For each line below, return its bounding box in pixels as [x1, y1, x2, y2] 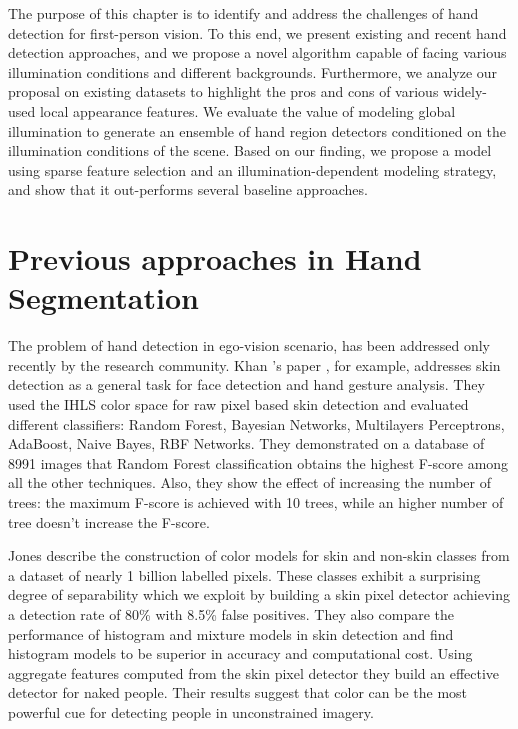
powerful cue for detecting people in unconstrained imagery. [8, 701, 374, 722]
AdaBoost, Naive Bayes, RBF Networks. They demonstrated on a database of [8, 433, 485, 454]
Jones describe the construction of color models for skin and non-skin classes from [8, 545, 510, 566]
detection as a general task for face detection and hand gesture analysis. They [8, 374, 485, 395]
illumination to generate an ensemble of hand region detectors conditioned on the [8, 120, 507, 141]
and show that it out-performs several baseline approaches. [8, 179, 368, 200]
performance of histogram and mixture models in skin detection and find [8, 623, 454, 644]
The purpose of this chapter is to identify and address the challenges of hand [8, 3, 479, 23]
